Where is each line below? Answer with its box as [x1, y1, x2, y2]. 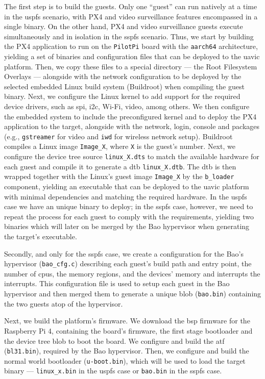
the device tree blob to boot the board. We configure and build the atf [4, 335, 225, 346]
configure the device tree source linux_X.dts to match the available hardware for [4, 151, 259, 162]
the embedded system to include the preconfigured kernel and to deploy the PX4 [4, 111, 257, 121]
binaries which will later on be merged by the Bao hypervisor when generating [4, 221, 250, 232]
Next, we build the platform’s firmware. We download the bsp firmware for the [4, 315, 250, 326]
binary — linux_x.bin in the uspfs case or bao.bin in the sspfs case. [4, 365, 222, 376]
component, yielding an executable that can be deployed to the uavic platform [4, 181, 249, 192]
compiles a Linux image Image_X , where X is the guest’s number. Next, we [4, 141, 235, 151]
